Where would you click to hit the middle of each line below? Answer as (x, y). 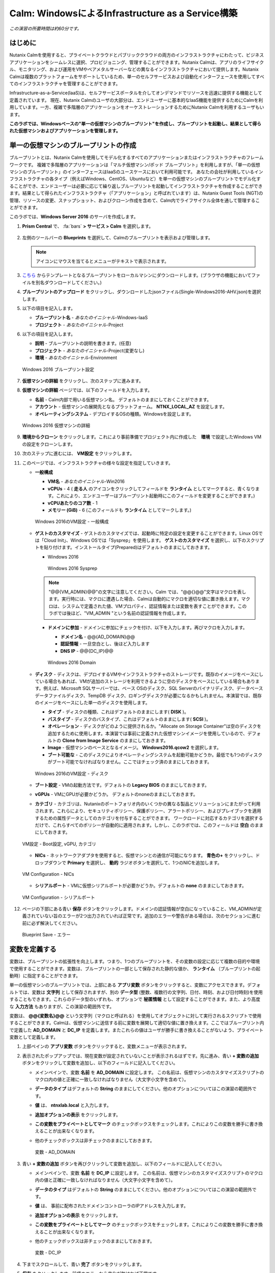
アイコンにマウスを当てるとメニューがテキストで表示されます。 (102, 261)
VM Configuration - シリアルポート (59, 897)
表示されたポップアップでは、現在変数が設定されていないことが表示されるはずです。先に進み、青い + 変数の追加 (141, 1056)
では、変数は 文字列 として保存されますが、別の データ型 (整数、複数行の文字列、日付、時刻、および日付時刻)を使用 (141, 992)
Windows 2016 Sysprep (73, 568)
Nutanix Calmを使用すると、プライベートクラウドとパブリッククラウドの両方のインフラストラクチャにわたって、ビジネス (137, 55)
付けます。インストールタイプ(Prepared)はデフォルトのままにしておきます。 (132, 547)
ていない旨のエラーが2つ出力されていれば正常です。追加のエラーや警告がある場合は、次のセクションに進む (148, 916)
